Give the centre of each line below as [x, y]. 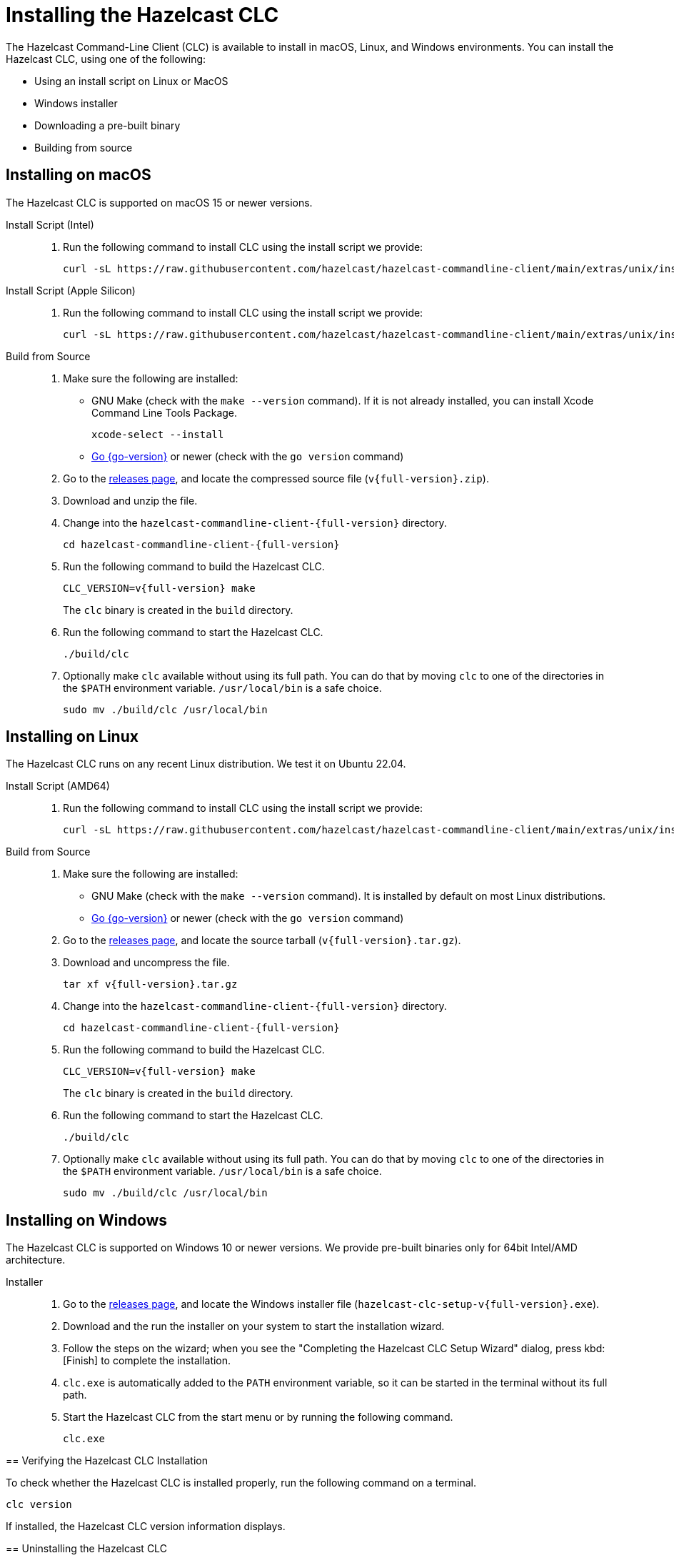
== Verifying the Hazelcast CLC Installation [107, 1461]
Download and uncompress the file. [146, 963]
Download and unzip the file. [130, 500]
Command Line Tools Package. [165, 412]
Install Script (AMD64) [58, 786]
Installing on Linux [72, 737]
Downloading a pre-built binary [107, 125]
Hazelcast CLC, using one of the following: [106, 59]
